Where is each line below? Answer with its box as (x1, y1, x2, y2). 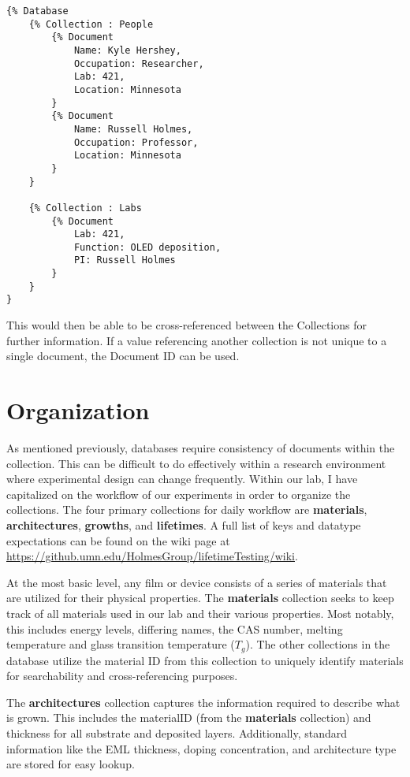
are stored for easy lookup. (6, 756, 135, 772)
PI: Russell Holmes (73, 255, 176, 266)
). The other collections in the (245, 636, 390, 652)
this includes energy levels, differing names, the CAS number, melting (6, 620, 343, 637)
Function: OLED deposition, (73, 241, 222, 253)
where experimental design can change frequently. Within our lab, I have (6, 470, 358, 487)
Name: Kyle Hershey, (73, 44, 181, 56)
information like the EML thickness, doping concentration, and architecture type (6, 740, 397, 757)
